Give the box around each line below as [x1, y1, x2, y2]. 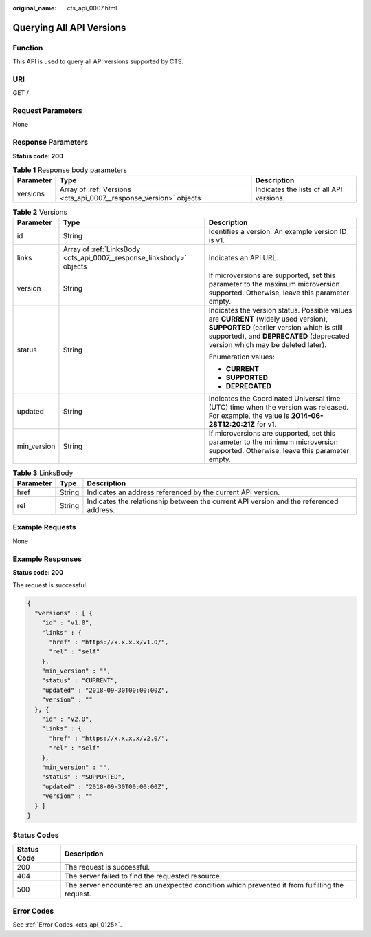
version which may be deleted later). [208, 339, 327, 349]
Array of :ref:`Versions [59, 185, 132, 194]
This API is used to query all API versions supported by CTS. [12, 57, 184, 65]
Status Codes [12, 830, 59, 840]
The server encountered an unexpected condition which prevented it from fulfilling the [64, 880, 344, 889]
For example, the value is [208, 410, 290, 420]
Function [12, 43, 43, 52]
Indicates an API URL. [208, 253, 279, 262]
